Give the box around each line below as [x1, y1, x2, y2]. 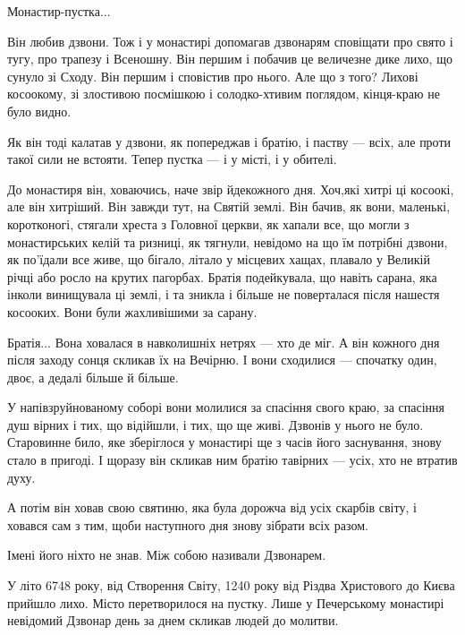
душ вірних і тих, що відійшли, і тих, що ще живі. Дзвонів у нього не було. [7, 415, 424, 433]
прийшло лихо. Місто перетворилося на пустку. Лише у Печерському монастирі [7, 593, 444, 612]
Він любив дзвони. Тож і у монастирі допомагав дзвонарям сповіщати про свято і [7, 31, 453, 50]
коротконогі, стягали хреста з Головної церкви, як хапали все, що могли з [7, 214, 410, 233]
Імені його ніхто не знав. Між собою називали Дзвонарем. [7, 545, 326, 564]
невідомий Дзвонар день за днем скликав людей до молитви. [7, 611, 339, 630]
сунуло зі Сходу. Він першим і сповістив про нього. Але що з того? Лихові [7, 66, 418, 85]
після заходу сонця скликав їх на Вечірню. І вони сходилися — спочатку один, [7, 350, 437, 369]
